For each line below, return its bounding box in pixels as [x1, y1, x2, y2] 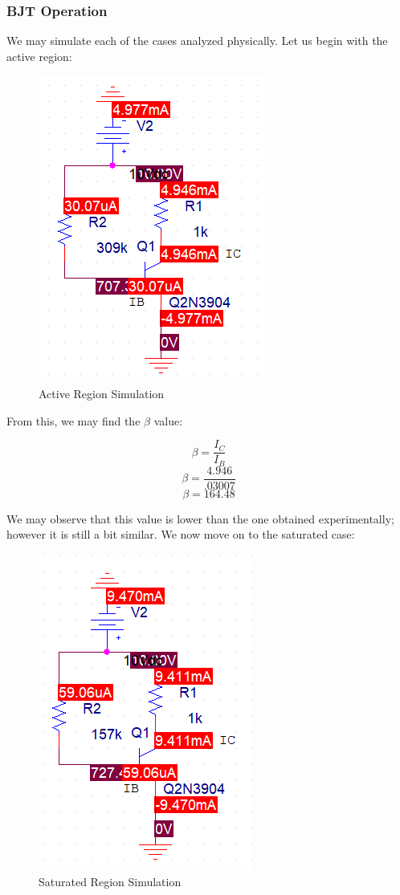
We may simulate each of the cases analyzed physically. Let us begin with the [6, 32, 388, 49]
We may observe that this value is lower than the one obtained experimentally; [6, 510, 394, 527]
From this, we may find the [6, 412, 141, 429]
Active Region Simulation [39, 385, 165, 401]
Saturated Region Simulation [39, 873, 182, 889]
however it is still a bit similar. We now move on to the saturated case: [6, 526, 355, 543]
